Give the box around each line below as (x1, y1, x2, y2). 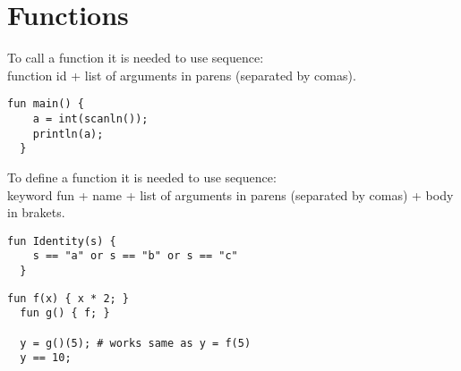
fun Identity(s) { (7, 234, 116, 248)
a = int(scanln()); (32, 112, 149, 125)
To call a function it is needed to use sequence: (7, 48, 264, 67)
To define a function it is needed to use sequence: (7, 167, 277, 186)
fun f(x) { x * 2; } (7, 291, 130, 305)
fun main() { (7, 97, 84, 111)
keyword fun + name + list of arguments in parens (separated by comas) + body (7, 185, 454, 204)
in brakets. (7, 203, 65, 222)
